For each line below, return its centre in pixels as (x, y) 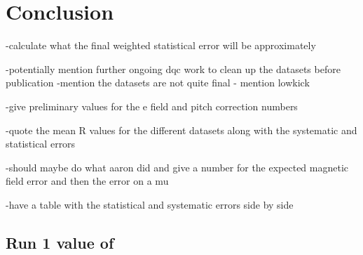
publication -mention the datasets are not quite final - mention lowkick (158, 83)
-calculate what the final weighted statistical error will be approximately (161, 45)
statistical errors (41, 144)
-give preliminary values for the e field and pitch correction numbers (152, 106)
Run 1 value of (60, 242)
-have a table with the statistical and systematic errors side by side (150, 204)
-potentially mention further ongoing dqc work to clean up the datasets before (173, 68)
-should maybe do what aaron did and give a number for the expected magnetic (177, 167)
